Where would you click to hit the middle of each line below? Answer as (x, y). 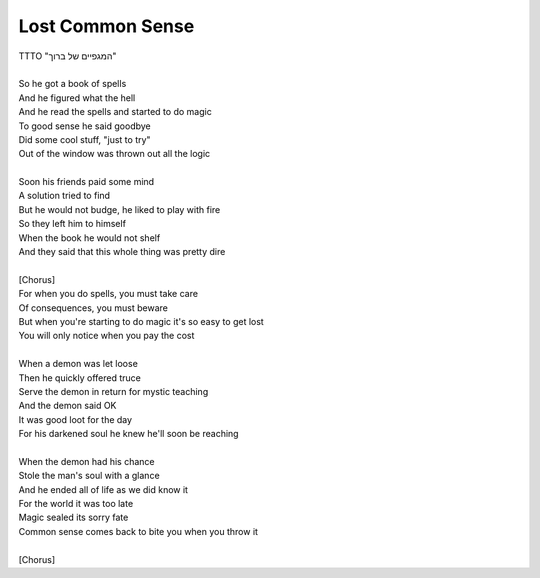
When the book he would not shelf (89, 237)
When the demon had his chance (86, 461)
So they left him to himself (72, 224)
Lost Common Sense (106, 26)
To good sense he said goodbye (85, 126)
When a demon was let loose (78, 364)
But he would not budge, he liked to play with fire (119, 209)
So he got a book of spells (72, 84)
